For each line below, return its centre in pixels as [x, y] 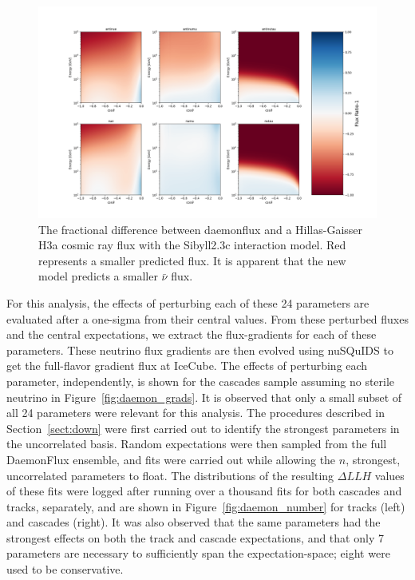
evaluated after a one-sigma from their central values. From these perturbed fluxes [207, 318]
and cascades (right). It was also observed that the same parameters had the [194, 522]
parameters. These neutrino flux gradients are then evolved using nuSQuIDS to [200, 350]
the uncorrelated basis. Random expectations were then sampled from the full [197, 444]
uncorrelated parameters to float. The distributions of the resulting [170, 475]
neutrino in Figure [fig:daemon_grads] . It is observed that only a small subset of [204, 397]
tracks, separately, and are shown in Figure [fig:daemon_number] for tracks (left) [206, 506]
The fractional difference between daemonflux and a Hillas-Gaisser [201, 229]
